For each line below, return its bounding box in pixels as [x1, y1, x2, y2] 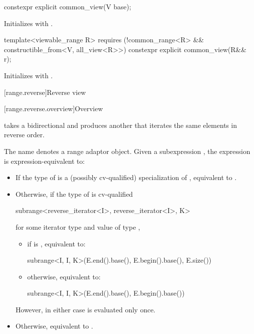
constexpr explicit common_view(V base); [4, 1, 131, 11]
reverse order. [4, 129, 45, 140]
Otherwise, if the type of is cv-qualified [15, 188, 133, 199]
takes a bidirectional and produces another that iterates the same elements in [4, 120, 237, 130]
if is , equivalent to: [27, 238, 85, 248]
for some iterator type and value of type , [15, 221, 141, 232]
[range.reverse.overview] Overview [4, 103, 103, 114]
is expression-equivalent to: [4, 155, 85, 166]
